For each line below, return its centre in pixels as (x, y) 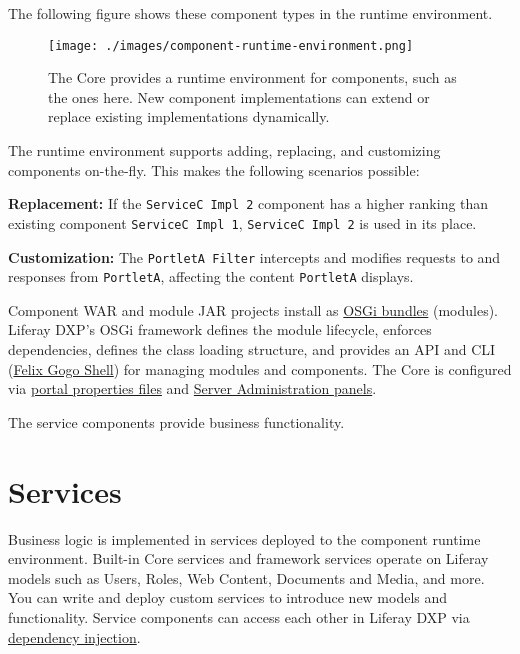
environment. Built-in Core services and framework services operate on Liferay (248, 558)
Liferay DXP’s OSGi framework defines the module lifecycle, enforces (220, 329)
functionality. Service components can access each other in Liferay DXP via (239, 616)
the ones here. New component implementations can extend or (239, 96)
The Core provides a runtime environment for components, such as (252, 77)
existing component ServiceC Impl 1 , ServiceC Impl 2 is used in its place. (242, 222)
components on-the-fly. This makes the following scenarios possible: (214, 169)
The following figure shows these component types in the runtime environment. (250, 13)
